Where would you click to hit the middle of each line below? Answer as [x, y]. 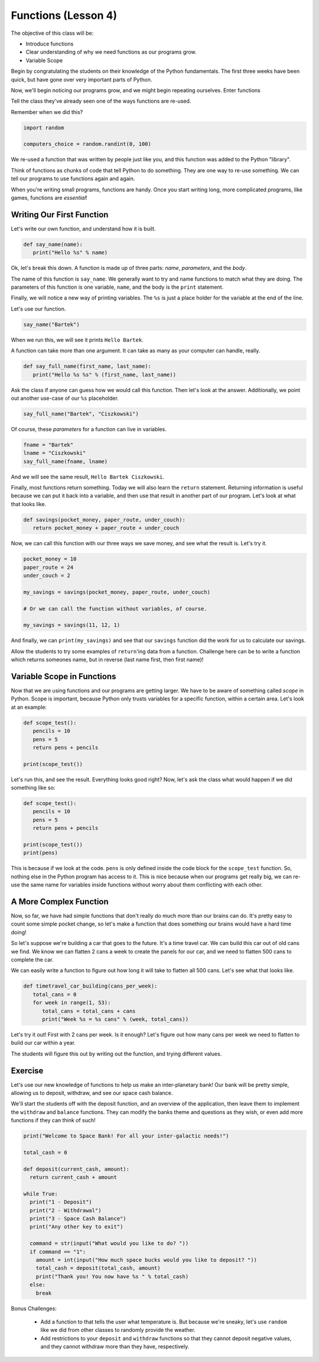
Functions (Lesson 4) [64, 15]
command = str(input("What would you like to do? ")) [109, 1244]
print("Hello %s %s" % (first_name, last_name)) [105, 374]
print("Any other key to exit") [77, 1227]
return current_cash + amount [74, 1177]
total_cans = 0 [55, 994]
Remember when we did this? [47, 112]
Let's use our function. [38, 309]
